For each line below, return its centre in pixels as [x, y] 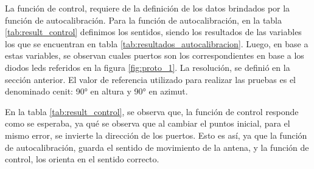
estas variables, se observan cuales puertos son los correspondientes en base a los [155, 55]
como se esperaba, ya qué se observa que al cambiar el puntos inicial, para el [148, 123]
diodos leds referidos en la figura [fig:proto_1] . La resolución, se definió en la [148, 67]
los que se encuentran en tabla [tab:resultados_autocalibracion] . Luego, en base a [157, 43]
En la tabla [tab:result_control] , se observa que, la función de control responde [152, 111]
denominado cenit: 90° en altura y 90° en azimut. [96, 91]
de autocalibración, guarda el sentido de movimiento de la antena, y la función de [157, 147]
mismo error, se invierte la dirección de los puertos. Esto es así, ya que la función [156, 135]
